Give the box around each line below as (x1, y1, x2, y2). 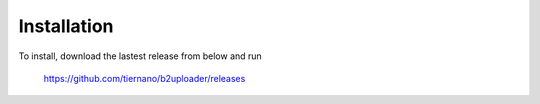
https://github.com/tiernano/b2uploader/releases (43, 72, 246, 84)
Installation (18, 15, 114, 37)
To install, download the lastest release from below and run (18, 50, 262, 62)
